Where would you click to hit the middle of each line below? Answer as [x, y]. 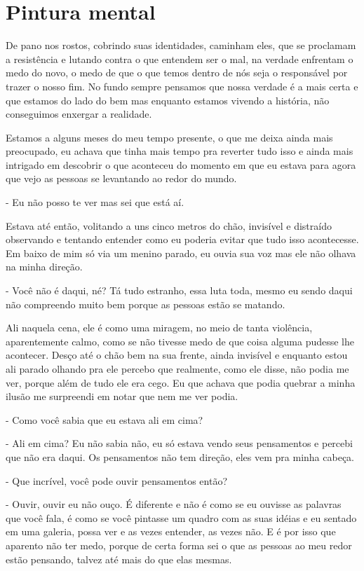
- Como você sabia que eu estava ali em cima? [105, 419]
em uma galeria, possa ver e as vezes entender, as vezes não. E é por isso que [171, 531]
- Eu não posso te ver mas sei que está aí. [95, 202]
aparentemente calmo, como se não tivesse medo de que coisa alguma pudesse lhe [180, 341]
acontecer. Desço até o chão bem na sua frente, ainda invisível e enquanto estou [177, 355]
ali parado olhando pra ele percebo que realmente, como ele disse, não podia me [177, 369]
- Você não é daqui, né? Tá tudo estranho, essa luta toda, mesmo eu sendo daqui [179, 290]
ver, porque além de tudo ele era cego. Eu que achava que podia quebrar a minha [181, 382]
